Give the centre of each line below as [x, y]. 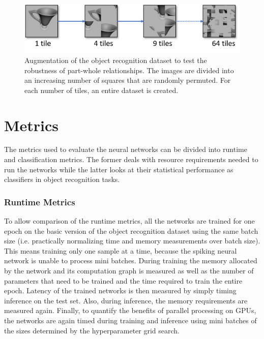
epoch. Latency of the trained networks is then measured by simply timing [120, 290]
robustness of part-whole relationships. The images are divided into [129, 70]
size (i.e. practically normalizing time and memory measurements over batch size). [132, 241]
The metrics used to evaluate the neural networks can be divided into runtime [126, 149]
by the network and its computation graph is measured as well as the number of [129, 271]
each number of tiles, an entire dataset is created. [101, 90]
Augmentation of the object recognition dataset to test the [116, 60]
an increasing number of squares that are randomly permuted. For [128, 80]
